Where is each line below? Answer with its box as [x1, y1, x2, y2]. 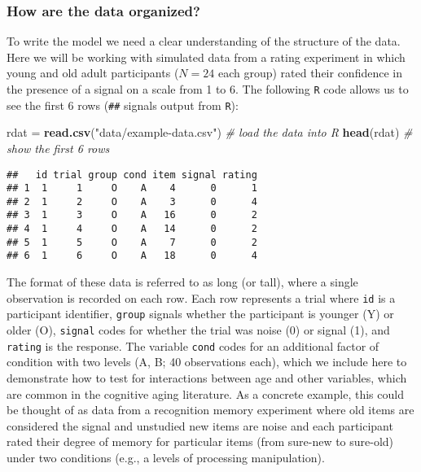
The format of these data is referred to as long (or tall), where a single [7, 273, 358, 291]
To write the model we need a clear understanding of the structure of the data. [7, 33, 401, 50]
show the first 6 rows [7, 139, 110, 156]
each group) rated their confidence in [217, 64, 402, 81]
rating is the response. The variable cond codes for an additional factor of [7, 337, 379, 354]
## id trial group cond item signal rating [7, 168, 257, 181]
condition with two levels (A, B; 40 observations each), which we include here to [7, 353, 407, 370]
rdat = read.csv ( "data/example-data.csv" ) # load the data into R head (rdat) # [7, 124, 413, 141]
